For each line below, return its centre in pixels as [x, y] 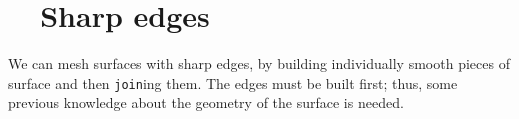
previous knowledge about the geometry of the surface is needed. [206, 102]
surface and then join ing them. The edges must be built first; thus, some [233, 82]
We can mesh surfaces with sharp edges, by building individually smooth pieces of [259, 63]
